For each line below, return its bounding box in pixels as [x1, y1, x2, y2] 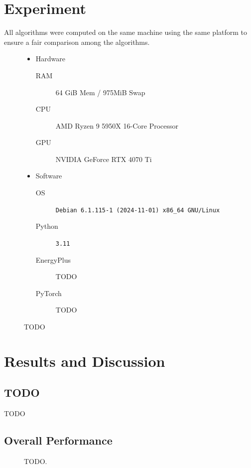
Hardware [35, 53, 65, 64]
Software [35, 170, 62, 181]
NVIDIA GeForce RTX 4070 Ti [55, 154, 152, 164]
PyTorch [35, 288, 62, 298]
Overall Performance [4, 433, 113, 448]
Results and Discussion [4, 350, 165, 371]
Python [35, 221, 58, 231]
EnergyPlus [35, 254, 71, 265]
